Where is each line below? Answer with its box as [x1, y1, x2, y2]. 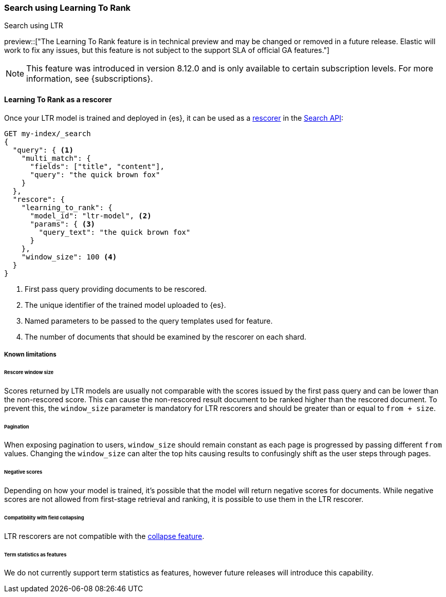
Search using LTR [4, 21, 63, 30]
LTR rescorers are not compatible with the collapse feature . [4, 531, 205, 540]
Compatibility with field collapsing [4, 514, 84, 520]
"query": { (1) [12, 145, 73, 154]
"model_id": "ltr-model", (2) [30, 211, 152, 220]
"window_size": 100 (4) [21, 252, 117, 261]
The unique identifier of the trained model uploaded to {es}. [25, 300, 226, 309]
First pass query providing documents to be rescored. [25, 284, 207, 293]
